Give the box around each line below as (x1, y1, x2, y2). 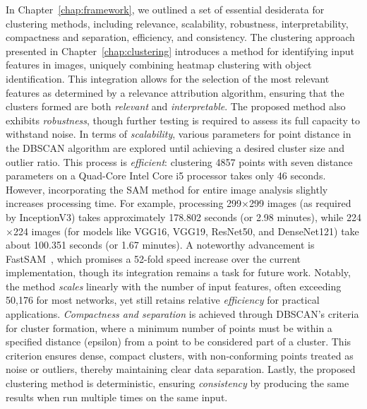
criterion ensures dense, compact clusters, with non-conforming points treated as (6, 348, 354, 362)
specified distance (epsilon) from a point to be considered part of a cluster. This (6, 334, 351, 349)
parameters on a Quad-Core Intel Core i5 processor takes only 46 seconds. (6, 168, 326, 183)
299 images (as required (248, 196, 351, 211)
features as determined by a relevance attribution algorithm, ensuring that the (6, 85, 344, 100)
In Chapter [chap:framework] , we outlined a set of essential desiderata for (6, 2, 325, 16)
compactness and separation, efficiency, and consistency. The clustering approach (6, 30, 355, 45)
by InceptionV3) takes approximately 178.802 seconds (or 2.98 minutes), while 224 (6, 209, 361, 224)
